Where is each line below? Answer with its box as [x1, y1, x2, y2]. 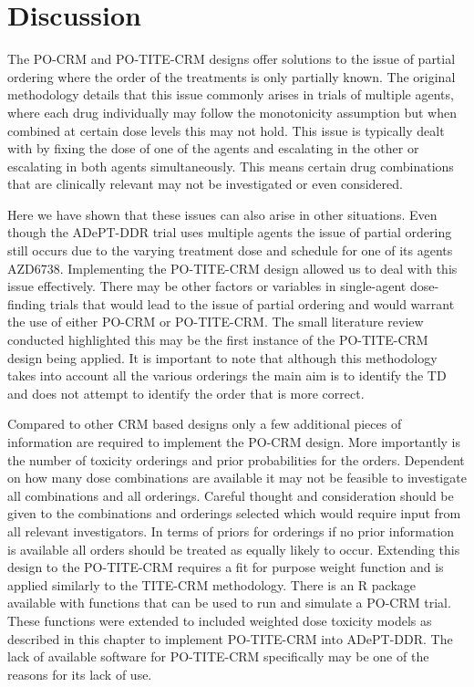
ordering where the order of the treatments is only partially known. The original [7, 67, 456, 86]
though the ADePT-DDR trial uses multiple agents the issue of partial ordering [7, 223, 452, 242]
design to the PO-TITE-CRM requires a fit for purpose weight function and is [7, 557, 444, 577]
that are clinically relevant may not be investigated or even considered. [7, 174, 403, 193]
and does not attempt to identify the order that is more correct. [7, 383, 365, 402]
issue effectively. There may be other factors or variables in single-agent [7, 276, 407, 296]
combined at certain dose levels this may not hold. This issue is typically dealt [7, 120, 445, 140]
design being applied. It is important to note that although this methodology [7, 348, 438, 367]
